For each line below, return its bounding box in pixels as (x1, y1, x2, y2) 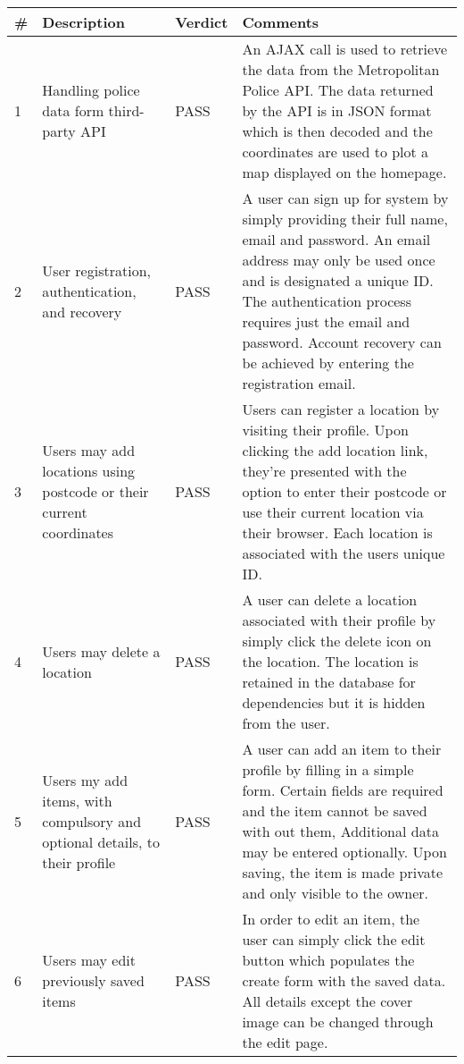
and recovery (42, 300, 122, 322)
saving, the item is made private (242, 862, 443, 882)
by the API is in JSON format (242, 100, 432, 121)
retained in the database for (242, 671, 416, 692)
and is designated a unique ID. (242, 270, 434, 291)
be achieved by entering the (242, 352, 414, 373)
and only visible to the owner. (242, 882, 428, 903)
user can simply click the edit (242, 929, 426, 950)
